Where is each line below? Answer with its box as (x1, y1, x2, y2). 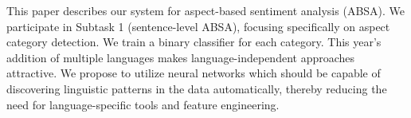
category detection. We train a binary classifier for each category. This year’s (6, 33, 382, 50)
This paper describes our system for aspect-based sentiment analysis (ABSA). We (6, 2, 405, 18)
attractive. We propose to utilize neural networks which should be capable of (6, 65, 381, 81)
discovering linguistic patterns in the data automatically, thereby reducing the (6, 80, 387, 96)
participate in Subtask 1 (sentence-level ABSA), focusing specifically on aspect (6, 18, 390, 34)
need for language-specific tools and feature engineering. (6, 96, 280, 112)
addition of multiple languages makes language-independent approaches (6, 49, 355, 65)
